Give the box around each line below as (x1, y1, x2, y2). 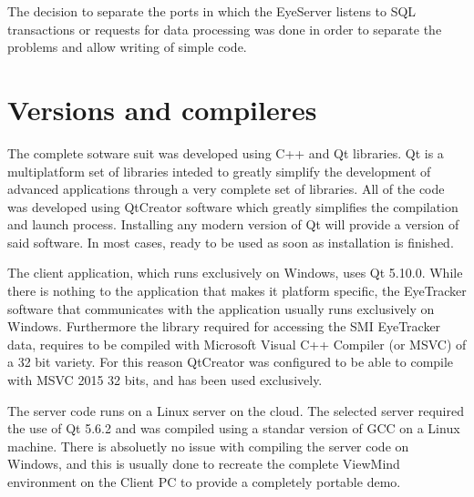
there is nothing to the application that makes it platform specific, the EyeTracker (7, 281, 467, 300)
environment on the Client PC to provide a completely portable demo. (7, 472, 401, 491)
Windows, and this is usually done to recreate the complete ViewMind (7, 454, 400, 473)
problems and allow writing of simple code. (7, 37, 247, 56)
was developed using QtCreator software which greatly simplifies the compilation (7, 197, 459, 216)
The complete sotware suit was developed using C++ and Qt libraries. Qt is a (7, 143, 444, 162)
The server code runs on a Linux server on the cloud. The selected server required (7, 401, 464, 420)
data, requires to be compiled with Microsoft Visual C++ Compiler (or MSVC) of (7, 334, 467, 353)
